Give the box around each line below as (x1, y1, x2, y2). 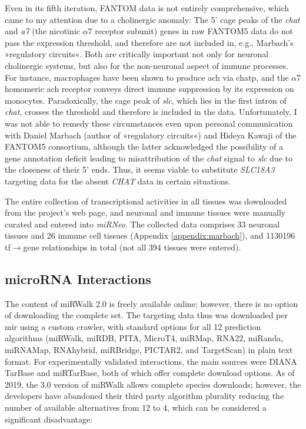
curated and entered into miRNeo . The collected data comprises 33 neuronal (5, 217, 280, 230)
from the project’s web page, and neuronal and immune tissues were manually (5, 206, 286, 219)
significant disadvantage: (5, 412, 93, 425)
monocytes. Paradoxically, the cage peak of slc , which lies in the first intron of (5, 94, 287, 106)
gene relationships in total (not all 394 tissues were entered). (23, 240, 241, 253)
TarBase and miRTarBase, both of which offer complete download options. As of (5, 367, 295, 379)
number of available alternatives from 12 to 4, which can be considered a (5, 401, 267, 414)
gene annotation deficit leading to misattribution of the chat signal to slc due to (5, 151, 293, 164)
